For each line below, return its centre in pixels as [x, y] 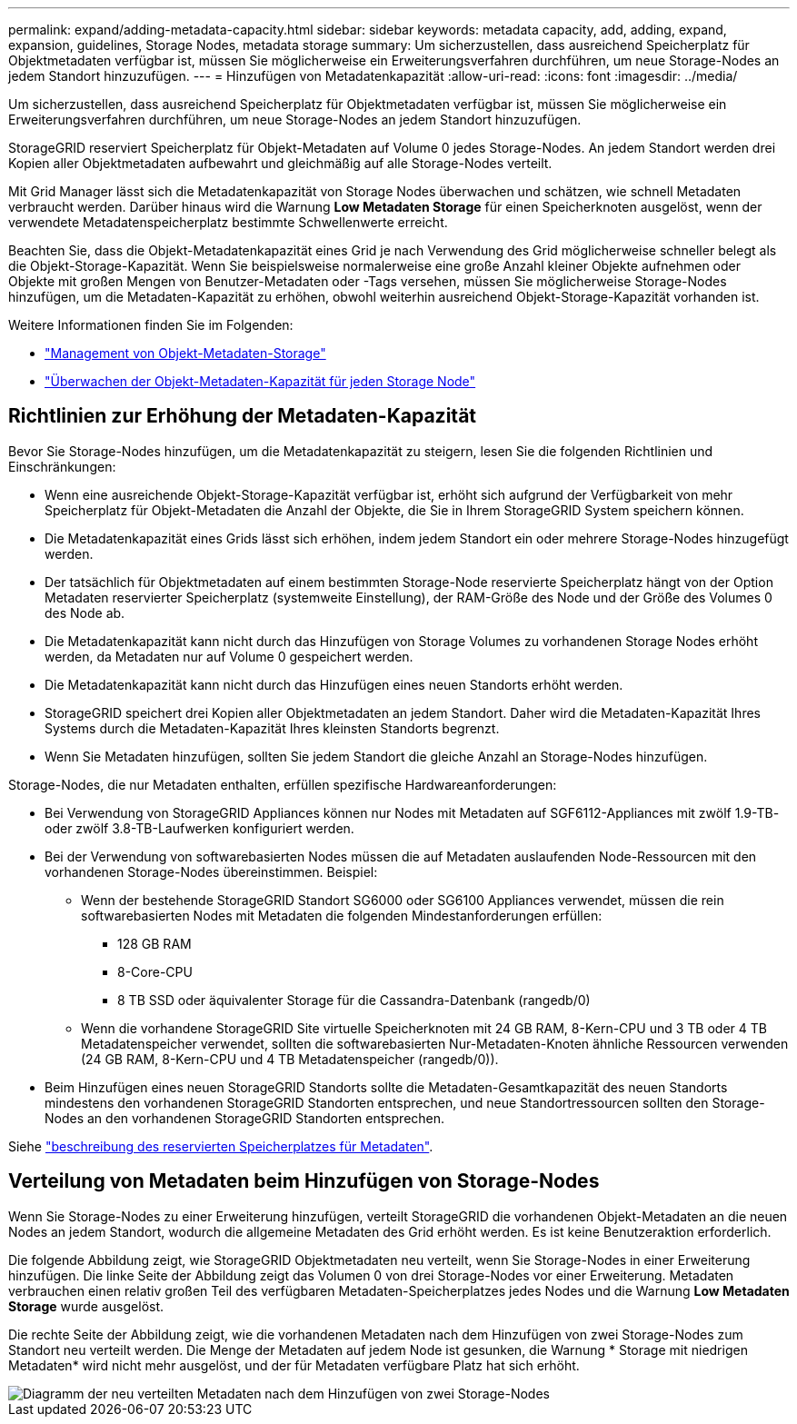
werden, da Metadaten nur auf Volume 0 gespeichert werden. [229, 656]
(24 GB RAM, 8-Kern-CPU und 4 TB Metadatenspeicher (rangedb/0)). [290, 1059]
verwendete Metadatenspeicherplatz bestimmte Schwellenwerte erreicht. [228, 222]
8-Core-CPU [155, 971]
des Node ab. [85, 612]
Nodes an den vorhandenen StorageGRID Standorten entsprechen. [245, 1118]
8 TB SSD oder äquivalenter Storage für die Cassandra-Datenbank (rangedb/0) [354, 1000]
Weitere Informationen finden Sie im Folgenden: [151, 325]
